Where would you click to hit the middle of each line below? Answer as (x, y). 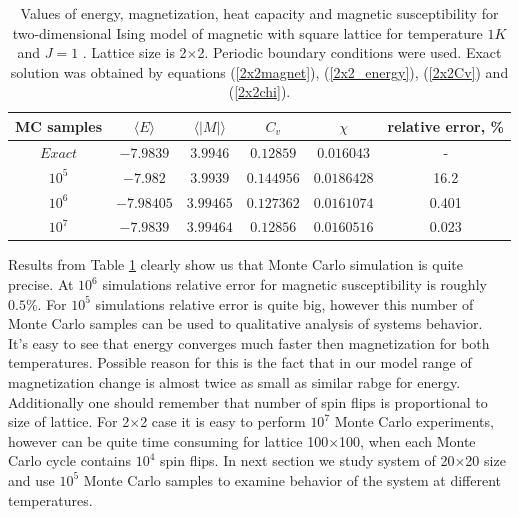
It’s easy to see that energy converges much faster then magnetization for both (249, 342)
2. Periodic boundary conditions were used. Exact (349, 52)
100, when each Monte (407, 440)
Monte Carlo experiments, (414, 421)
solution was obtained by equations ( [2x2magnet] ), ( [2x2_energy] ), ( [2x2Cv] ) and (259, 71)
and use (31, 479)
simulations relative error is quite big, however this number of (284, 303)
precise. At (41, 284)
